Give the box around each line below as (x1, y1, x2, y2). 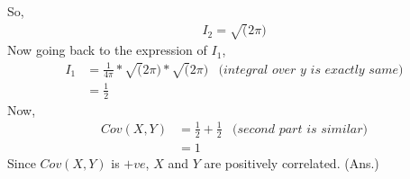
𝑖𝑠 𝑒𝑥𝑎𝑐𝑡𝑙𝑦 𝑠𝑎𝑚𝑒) (310, 63, 404, 76)
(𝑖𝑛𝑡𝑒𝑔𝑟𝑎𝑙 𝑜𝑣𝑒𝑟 (218, 63, 296, 76)
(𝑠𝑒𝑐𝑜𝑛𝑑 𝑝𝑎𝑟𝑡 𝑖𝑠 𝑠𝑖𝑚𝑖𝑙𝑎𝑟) (232, 122, 369, 136)
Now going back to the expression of (7, 40, 207, 59)
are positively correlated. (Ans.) (204, 153, 379, 172)
